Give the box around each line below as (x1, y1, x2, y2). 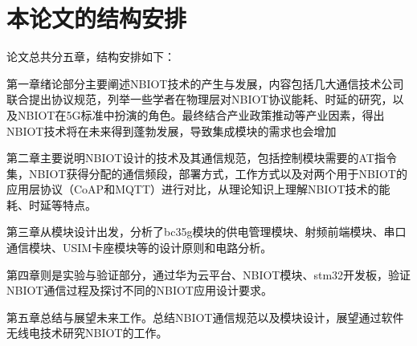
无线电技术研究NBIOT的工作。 (6, 324, 168, 341)
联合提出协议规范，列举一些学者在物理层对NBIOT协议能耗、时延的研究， (6, 91, 393, 108)
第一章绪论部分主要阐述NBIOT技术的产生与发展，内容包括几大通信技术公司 (6, 75, 404, 92)
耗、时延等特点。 (6, 196, 96, 213)
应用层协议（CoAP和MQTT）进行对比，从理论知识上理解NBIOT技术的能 (6, 181, 390, 197)
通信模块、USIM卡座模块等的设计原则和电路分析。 (6, 239, 272, 256)
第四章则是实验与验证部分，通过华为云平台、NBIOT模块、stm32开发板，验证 (6, 266, 411, 283)
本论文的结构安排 (6, 2, 187, 35)
